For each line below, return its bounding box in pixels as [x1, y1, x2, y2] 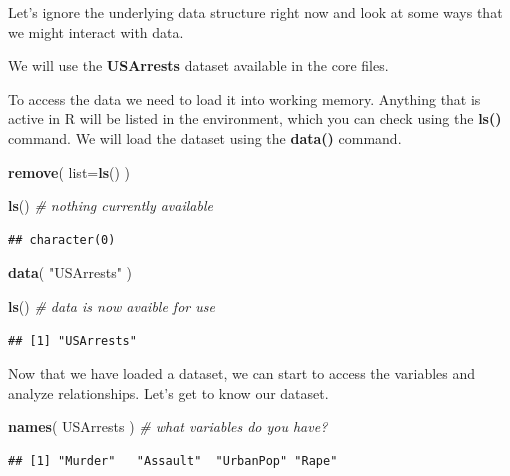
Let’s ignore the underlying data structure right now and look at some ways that [8, 2, 503, 22]
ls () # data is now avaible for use [8, 295, 215, 316]
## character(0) [8, 232, 116, 247]
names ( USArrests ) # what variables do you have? [8, 416, 328, 437]
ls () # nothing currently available [8, 195, 213, 216]
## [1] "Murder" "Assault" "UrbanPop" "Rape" [8, 453, 338, 468]
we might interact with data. [8, 21, 184, 42]
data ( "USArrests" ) [8, 262, 133, 283]
